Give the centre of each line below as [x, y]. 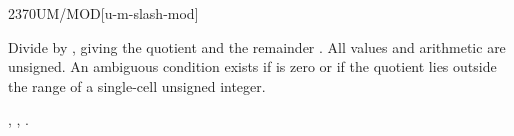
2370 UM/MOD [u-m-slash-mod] [103, 13]
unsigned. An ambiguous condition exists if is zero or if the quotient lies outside [252, 66]
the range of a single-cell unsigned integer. [137, 85]
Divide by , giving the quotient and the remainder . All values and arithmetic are [257, 46]
